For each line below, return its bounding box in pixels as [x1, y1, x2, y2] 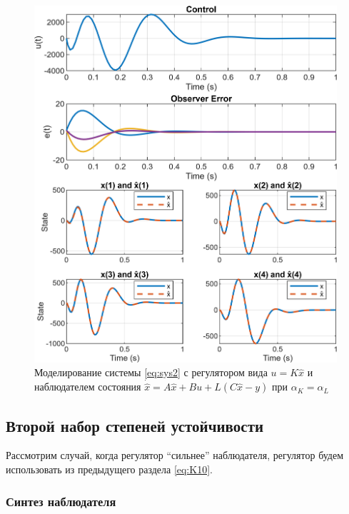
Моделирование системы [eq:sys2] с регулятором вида [34, 365, 268, 380]
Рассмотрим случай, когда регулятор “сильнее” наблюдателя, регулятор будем [6, 448, 344, 463]
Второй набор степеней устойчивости [6, 414, 264, 436]
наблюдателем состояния [34, 379, 141, 394]
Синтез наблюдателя [6, 492, 116, 510]
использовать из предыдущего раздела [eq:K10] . [6, 462, 213, 477]
